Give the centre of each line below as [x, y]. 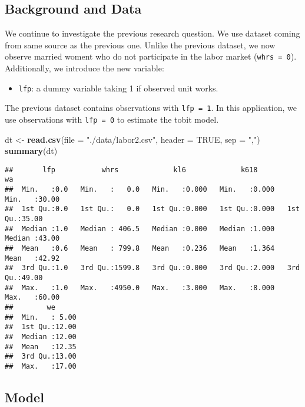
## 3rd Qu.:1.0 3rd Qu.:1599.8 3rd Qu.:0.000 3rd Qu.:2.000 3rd [152, 268]
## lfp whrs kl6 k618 [131, 170]
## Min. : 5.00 [41, 317]
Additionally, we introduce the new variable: [84, 68]
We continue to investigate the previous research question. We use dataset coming [152, 33]
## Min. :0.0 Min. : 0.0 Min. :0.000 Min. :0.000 [140, 190]
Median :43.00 [32, 239]
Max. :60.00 [32, 298]
